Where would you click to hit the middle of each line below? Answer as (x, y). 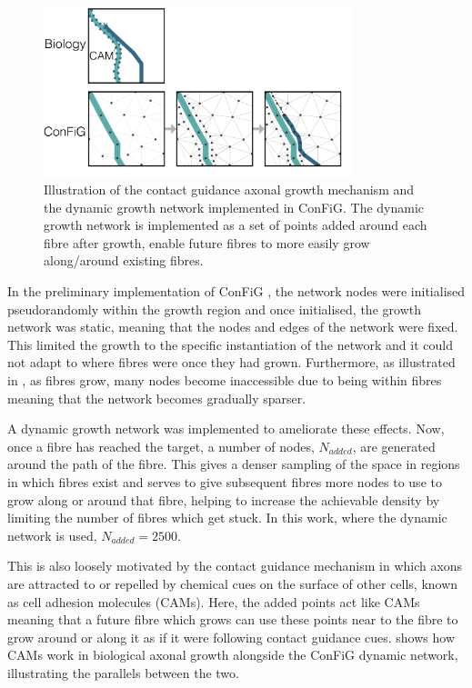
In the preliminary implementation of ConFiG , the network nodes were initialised (236, 291)
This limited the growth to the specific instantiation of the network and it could (230, 344)
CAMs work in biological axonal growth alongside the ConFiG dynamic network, (233, 655)
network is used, (52, 535)
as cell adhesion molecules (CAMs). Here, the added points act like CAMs (214, 601)
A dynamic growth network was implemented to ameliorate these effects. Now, (226, 429)
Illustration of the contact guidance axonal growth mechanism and (229, 189)
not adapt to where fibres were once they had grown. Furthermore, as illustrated (231, 362)
